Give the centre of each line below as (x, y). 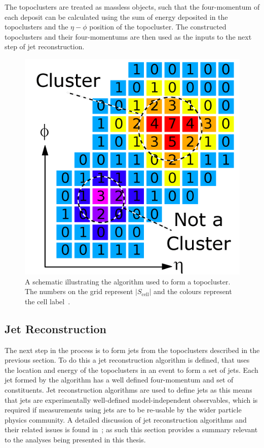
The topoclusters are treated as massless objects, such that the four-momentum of (132, 7)
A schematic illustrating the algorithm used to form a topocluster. (128, 281)
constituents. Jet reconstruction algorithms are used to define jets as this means (128, 389)
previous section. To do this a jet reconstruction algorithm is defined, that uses (127, 360)
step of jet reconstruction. (45, 46)
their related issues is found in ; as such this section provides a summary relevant (131, 429)
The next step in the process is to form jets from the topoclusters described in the (132, 350)
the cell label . (48, 301)
